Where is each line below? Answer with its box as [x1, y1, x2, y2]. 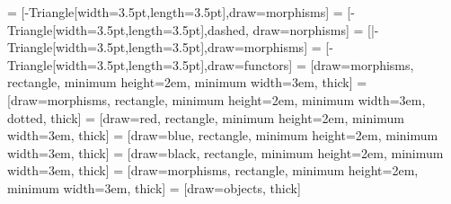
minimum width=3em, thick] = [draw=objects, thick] [7, 178, 301, 197]
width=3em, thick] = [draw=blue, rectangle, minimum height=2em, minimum [7, 126, 438, 145]
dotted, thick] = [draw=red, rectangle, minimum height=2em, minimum [7, 108, 404, 127]
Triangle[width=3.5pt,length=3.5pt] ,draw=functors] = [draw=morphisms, [7, 55, 414, 74]
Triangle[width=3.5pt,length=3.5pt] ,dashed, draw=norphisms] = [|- [7, 20, 379, 39]
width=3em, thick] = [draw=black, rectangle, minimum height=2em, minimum [7, 143, 444, 162]
